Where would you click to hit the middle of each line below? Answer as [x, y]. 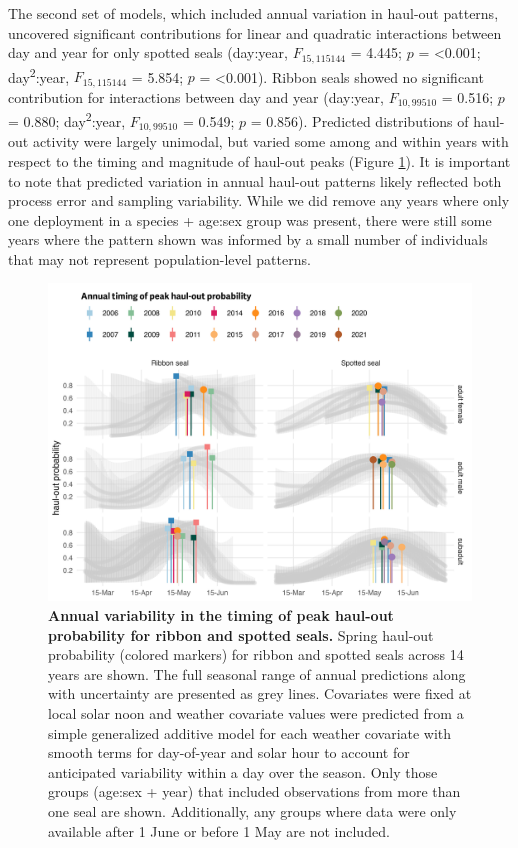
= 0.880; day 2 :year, [67, 119]
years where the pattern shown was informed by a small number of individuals [248, 239]
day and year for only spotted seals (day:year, [148, 52]
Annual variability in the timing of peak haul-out [221, 615]
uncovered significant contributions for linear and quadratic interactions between [255, 32]
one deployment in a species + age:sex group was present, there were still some [250, 219]
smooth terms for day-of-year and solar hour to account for [229, 752]
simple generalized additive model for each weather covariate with [250, 732]
